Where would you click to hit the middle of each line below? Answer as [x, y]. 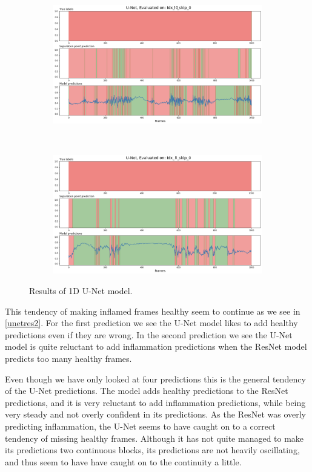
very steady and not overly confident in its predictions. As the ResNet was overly [155, 414]
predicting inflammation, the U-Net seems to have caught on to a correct [140, 426]
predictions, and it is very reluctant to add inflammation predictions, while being [155, 402]
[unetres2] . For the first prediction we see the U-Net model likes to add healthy [151, 323]
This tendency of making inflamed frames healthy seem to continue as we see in [153, 311]
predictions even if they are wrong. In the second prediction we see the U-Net [149, 334]
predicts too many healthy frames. [68, 358]
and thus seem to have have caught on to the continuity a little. [123, 461]
